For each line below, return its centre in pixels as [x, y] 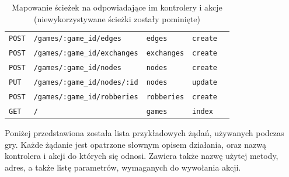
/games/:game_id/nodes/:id [86, 83]
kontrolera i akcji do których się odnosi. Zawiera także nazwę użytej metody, [142, 156]
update [205, 83]
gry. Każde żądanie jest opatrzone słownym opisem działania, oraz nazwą [135, 144]
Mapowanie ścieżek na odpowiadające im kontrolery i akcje [117, 7]
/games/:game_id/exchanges [86, 53]
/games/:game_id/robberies [86, 97]
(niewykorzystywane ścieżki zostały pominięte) [117, 18]
